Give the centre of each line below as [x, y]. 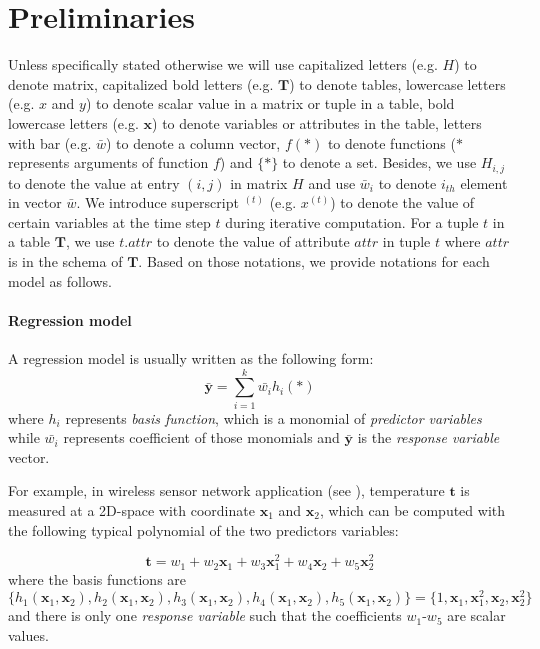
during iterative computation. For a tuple [352, 221]
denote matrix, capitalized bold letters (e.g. [141, 83]
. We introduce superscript [157, 202]
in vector [35, 202]
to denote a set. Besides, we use [379, 162]
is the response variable [428, 437]
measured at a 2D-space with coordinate [131, 510]
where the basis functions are [97, 579]
